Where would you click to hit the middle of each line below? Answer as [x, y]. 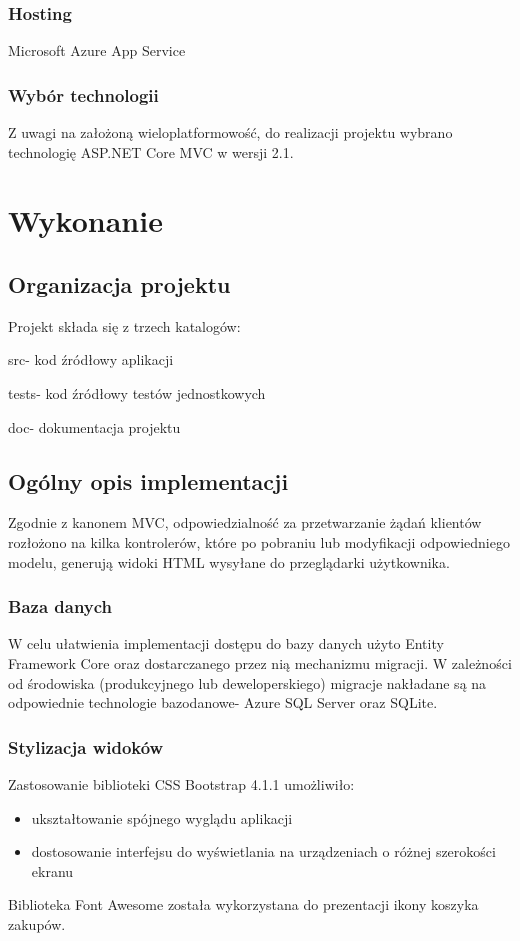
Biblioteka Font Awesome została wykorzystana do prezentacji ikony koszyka [243, 904]
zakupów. [37, 923]
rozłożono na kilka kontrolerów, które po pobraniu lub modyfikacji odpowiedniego [259, 541]
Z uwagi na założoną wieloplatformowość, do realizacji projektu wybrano [230, 132]
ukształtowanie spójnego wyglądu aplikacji [162, 817]
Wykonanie [85, 220]
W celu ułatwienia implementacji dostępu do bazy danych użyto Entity [226, 643]
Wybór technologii [83, 94]
